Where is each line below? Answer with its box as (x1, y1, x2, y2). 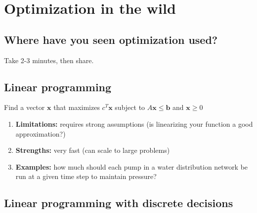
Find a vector (4, 102, 45, 112)
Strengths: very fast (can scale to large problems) (15, 145, 170, 155)
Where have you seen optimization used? (4, 32, 218, 47)
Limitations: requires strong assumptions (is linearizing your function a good (15, 118, 253, 129)
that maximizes (53, 102, 100, 112)
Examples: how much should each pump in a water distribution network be (15, 161, 248, 172)
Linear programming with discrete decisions (4, 195, 233, 211)
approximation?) (15, 128, 66, 139)
